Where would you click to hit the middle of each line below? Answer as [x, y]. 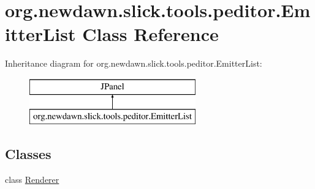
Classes [28, 154]
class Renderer [32, 180]
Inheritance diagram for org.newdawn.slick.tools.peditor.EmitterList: [134, 63]
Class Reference [150, 34]
